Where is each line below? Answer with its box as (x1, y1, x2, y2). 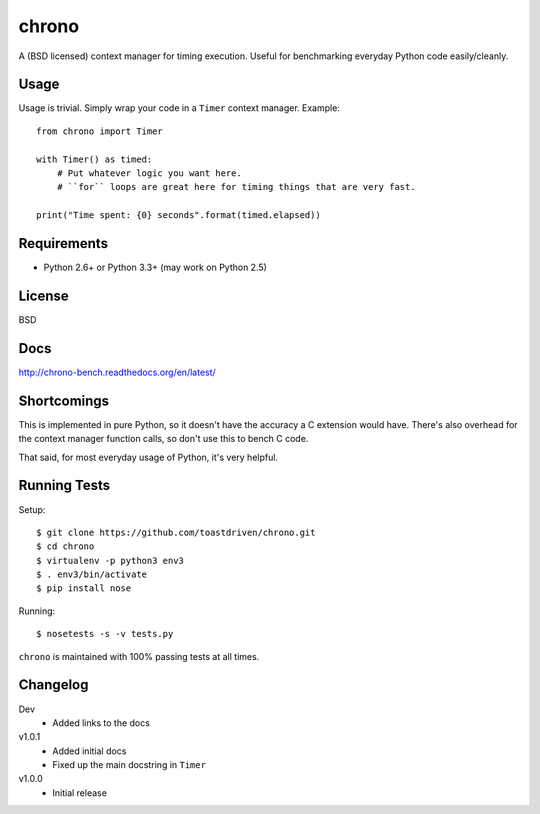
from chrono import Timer (36, 125, 164, 137)
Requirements (18, 235, 109, 252)
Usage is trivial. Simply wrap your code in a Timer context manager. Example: (18, 102, 340, 114)
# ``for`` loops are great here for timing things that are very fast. (56, 181, 416, 193)
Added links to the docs (52, 716, 150, 729)
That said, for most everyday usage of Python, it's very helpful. (18, 451, 279, 463)
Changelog (18, 676, 89, 694)
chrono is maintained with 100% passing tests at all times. (18, 650, 260, 662)
